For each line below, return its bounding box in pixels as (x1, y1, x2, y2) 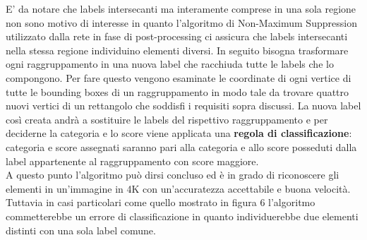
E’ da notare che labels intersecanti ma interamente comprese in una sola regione (6, 1, 356, 16)
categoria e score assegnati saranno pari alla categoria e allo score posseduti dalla (6, 139, 357, 154)
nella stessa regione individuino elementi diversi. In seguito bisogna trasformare (6, 42, 349, 57)
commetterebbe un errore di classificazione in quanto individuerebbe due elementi (6, 208, 359, 223)
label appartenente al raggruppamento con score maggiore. (6, 153, 259, 168)
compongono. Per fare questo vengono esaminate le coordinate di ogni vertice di (6, 70, 351, 85)
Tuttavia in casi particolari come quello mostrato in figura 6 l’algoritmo (6, 195, 315, 210)
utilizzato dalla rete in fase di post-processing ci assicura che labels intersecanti (6, 29, 348, 44)
